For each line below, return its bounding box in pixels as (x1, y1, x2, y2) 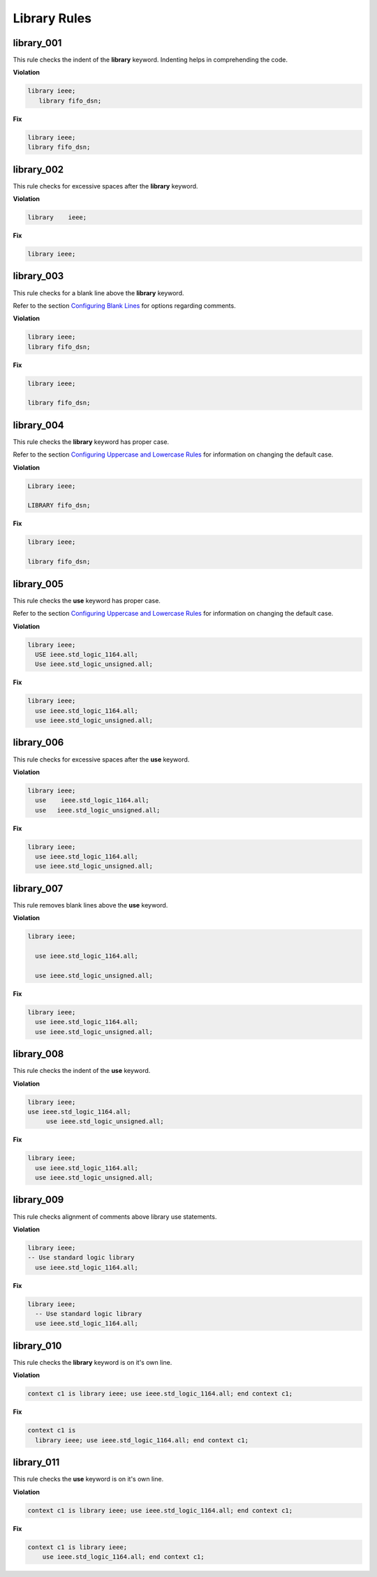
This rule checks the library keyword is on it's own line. (13, 1358, 172, 1366)
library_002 (13, 163, 64, 175)
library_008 (13, 1048, 64, 1060)
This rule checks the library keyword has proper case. (13, 437, 170, 446)
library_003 (13, 270, 64, 282)
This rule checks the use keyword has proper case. (13, 596, 161, 605)
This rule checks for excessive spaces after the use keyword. (13, 755, 190, 764)
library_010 (13, 1340, 62, 1352)
